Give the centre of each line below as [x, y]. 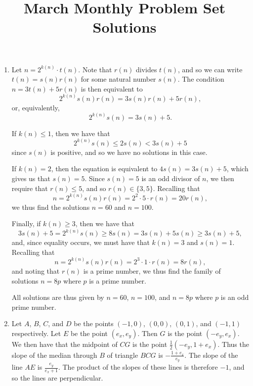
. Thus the [233, 344]
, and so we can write [210, 69]
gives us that [31, 178]
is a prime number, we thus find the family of [152, 270]
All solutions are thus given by [58, 297]
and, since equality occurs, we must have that [81, 242]
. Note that [95, 69]
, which [237, 169]
